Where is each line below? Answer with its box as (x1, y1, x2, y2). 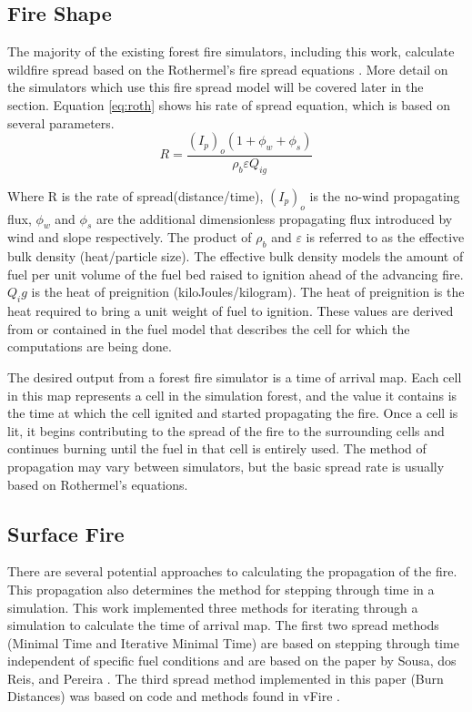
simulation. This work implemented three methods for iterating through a (7, 597, 418, 616)
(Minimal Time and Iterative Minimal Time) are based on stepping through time (7, 633, 459, 652)
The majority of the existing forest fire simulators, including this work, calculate (7, 42, 455, 61)
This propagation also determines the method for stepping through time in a (7, 579, 435, 598)
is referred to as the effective (306, 228, 465, 247)
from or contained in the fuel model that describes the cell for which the (7, 319, 410, 338)
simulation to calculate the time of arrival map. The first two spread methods (7, 615, 439, 635)
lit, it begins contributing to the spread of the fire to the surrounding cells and (7, 421, 445, 440)
